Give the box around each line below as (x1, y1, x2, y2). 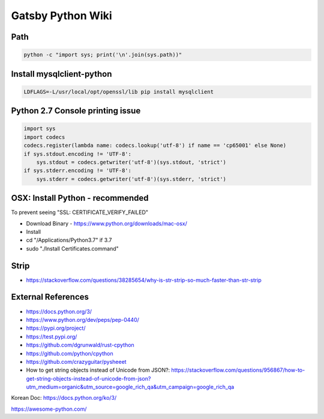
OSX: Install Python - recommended (11, 193, 149, 203)
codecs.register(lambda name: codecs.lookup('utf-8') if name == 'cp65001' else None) (23, 142, 287, 149)
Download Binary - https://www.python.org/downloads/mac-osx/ (26, 219, 187, 227)
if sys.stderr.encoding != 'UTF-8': (23, 167, 132, 174)
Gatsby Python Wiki (11, 9, 112, 22)
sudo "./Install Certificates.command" (26, 245, 119, 252)
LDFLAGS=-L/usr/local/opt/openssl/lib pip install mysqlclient (23, 88, 214, 95)
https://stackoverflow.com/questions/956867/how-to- (171, 366, 305, 374)
